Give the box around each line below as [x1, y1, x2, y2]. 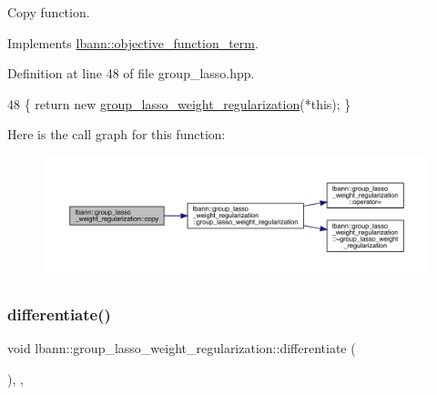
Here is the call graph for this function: [7, 125, 226, 144]
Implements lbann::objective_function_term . [7, 33, 259, 52]
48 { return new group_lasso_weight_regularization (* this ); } [7, 94, 351, 113]
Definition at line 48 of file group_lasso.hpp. [7, 64, 255, 83]
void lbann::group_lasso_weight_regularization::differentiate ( [7, 338, 356, 357]
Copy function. [7, 3, 90, 21]
